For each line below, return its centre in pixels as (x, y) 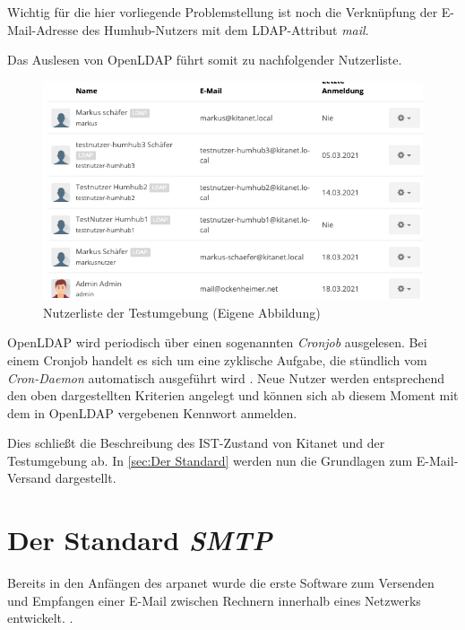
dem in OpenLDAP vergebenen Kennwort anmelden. (152, 412)
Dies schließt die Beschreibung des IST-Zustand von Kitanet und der (196, 443)
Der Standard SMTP (140, 540)
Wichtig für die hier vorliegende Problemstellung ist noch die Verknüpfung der (223, 12)
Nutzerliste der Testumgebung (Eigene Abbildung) (182, 312)
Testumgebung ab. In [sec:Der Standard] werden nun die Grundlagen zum (210, 460)
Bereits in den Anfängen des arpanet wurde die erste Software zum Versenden (221, 583)
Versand (30, 478)
